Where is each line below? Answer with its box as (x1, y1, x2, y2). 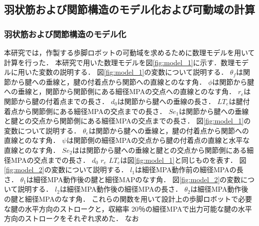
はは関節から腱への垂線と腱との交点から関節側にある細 (72, 144, 254, 155)
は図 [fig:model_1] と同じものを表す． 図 (120, 154, 247, 165)
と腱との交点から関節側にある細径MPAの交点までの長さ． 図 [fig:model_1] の (4, 115, 251, 126)
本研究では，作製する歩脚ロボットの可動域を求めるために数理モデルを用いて (4, 47, 255, 57)
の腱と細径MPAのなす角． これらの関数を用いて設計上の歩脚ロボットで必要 (4, 193, 252, 204)
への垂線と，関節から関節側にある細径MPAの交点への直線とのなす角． (4, 86, 236, 97)
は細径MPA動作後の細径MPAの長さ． (60, 184, 182, 194)
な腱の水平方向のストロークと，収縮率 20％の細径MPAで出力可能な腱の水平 (4, 203, 252, 214)
